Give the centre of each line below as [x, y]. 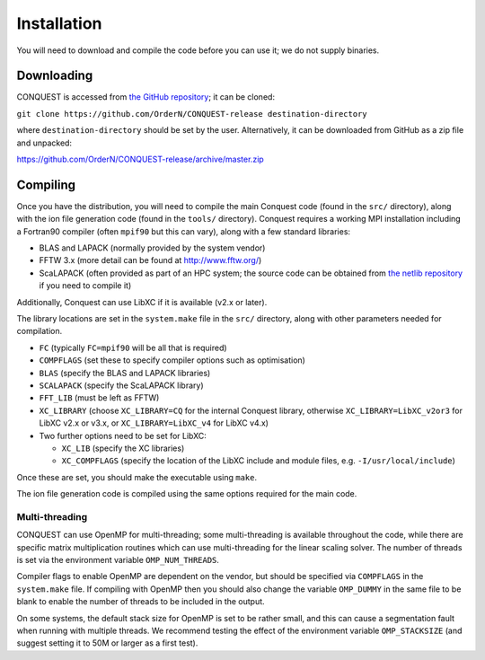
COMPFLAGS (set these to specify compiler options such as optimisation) [172, 360]
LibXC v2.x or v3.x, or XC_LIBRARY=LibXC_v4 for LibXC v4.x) [154, 423]
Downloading [55, 76]
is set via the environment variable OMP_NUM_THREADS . [118, 560]
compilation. [40, 331]
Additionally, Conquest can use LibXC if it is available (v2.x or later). [142, 302]
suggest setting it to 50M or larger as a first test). [107, 643]
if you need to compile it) [85, 286]
